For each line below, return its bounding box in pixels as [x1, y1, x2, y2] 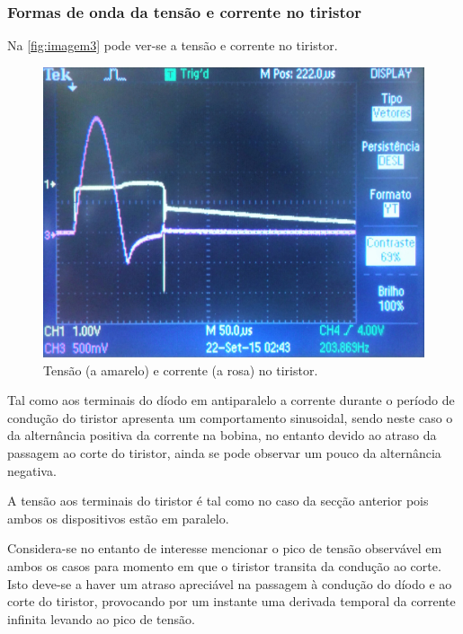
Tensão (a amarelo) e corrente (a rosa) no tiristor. [43, 360, 318, 379]
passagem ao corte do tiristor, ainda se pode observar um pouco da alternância [7, 444, 441, 462]
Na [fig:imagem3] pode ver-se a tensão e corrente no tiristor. [7, 36, 338, 55]
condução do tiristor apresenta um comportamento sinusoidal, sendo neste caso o [7, 408, 453, 427]
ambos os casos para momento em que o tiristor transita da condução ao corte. [7, 557, 441, 576]
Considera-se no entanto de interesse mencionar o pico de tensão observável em [7, 539, 442, 558]
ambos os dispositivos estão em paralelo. [7, 508, 229, 527]
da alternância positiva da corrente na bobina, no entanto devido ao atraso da [7, 426, 437, 445]
